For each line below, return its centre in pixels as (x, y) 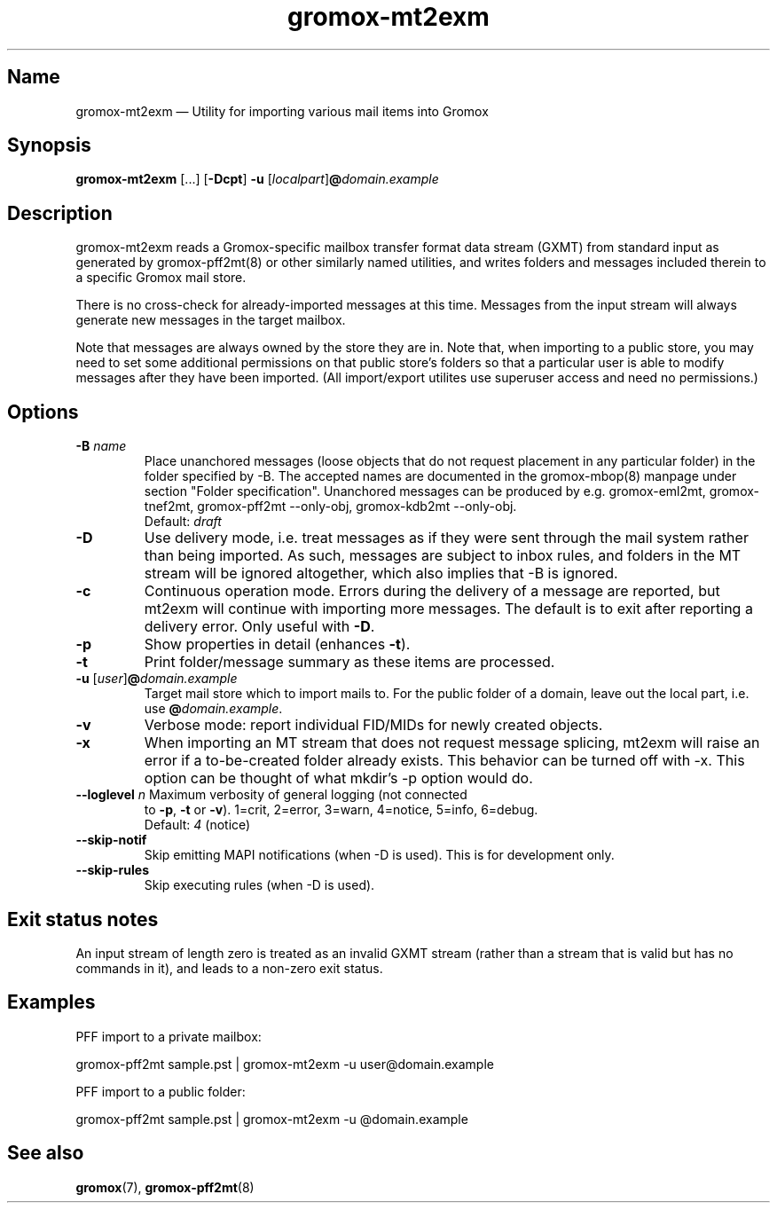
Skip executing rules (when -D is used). (259, 885)
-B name (101, 446)
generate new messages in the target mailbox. (211, 320)
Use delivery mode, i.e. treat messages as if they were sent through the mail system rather (446, 538)
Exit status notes (83, 919)
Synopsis (49, 145)
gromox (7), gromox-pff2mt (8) (165, 1187)
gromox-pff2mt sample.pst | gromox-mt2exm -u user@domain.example (285, 1064)
